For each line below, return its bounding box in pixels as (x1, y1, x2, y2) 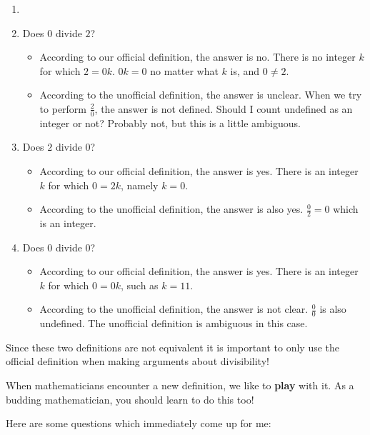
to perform (39, 101, 87, 116)
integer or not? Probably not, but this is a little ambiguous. (39, 115, 301, 130)
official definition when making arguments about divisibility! (6, 354, 269, 369)
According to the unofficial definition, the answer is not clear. (39, 301, 309, 316)
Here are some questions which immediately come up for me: (6, 416, 271, 431)
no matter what (150, 63, 219, 78)
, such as (121, 277, 159, 292)
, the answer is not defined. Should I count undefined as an (94, 101, 353, 116)
